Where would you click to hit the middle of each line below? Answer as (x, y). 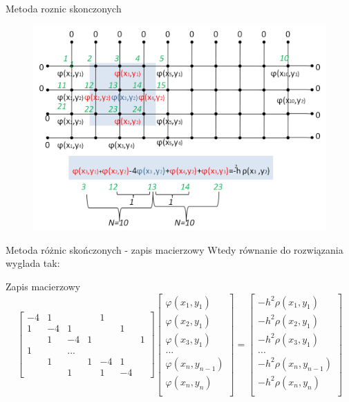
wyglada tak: (33, 263)
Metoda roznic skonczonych (64, 8)
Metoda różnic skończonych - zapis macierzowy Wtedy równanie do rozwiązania (174, 249)
